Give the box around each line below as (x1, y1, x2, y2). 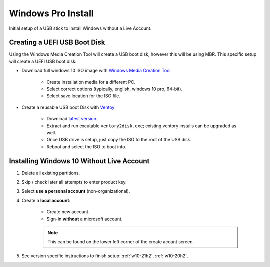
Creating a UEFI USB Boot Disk (9, 38, 105, 47)
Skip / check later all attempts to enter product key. (21, 179, 127, 185)
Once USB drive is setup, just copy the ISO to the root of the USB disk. (46, 137, 192, 143)
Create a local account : (21, 197, 71, 203)
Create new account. (46, 209, 90, 215)
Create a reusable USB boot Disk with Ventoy (21, 104, 115, 110)
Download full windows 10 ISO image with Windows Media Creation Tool (21, 68, 171, 74)
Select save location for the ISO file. (46, 93, 121, 99)
